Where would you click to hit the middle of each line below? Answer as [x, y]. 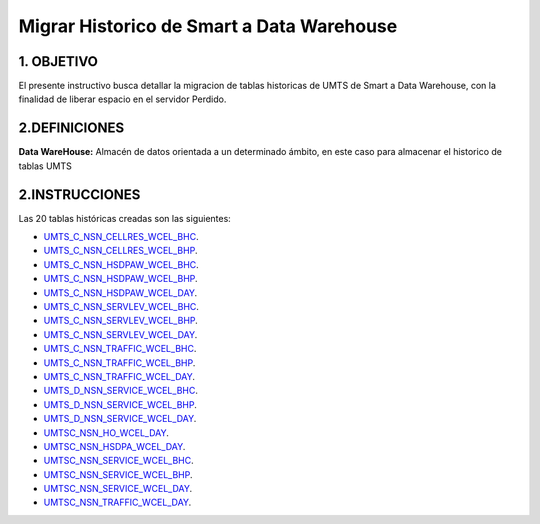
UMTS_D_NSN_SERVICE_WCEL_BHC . [121, 391]
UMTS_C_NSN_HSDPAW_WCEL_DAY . [120, 292]
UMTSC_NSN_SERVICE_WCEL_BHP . [118, 474]
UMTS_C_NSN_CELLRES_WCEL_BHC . [121, 237]
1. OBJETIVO [58, 61]
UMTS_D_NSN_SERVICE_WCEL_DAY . [120, 419]
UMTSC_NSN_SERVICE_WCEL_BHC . [118, 461]
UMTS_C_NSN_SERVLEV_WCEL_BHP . [121, 321]
